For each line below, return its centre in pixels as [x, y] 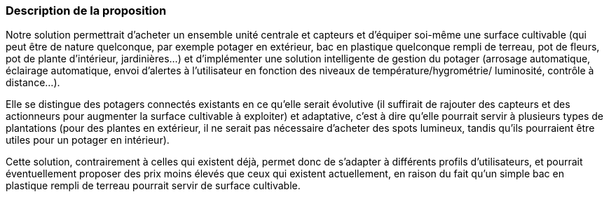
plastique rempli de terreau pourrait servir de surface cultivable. [153, 186]
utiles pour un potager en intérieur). [88, 140]
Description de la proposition [86, 11]
